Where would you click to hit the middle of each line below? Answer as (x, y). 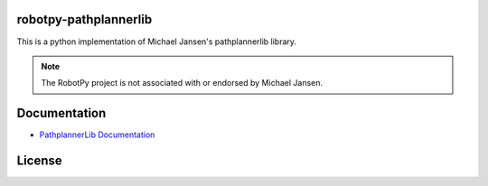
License (39, 161)
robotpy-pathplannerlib (84, 19)
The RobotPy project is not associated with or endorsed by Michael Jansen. (182, 83)
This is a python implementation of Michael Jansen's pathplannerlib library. (157, 42)
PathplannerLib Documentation (97, 135)
